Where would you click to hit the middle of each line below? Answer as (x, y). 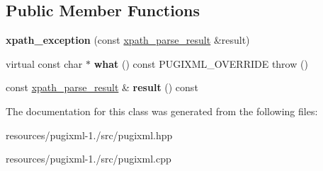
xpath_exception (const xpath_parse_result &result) (128, 40)
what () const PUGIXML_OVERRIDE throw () (201, 63)
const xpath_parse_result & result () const (102, 87)
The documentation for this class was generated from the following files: (162, 111)
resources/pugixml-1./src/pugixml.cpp (89, 159)
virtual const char (44, 63)
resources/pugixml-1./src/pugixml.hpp (89, 135)
